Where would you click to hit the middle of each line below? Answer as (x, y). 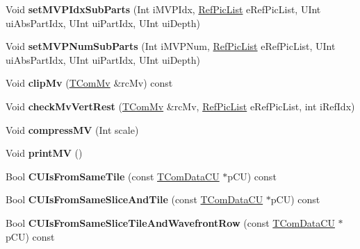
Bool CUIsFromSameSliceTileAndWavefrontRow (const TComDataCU (170, 222)
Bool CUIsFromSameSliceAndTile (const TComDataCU (134, 199)
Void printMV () (44, 153)
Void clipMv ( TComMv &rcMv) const (89, 83)
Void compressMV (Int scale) (72, 129)
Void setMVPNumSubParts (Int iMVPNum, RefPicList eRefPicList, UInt (171, 46)
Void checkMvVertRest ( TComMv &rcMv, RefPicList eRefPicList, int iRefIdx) (180, 106)
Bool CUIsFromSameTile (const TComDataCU (113, 176)
